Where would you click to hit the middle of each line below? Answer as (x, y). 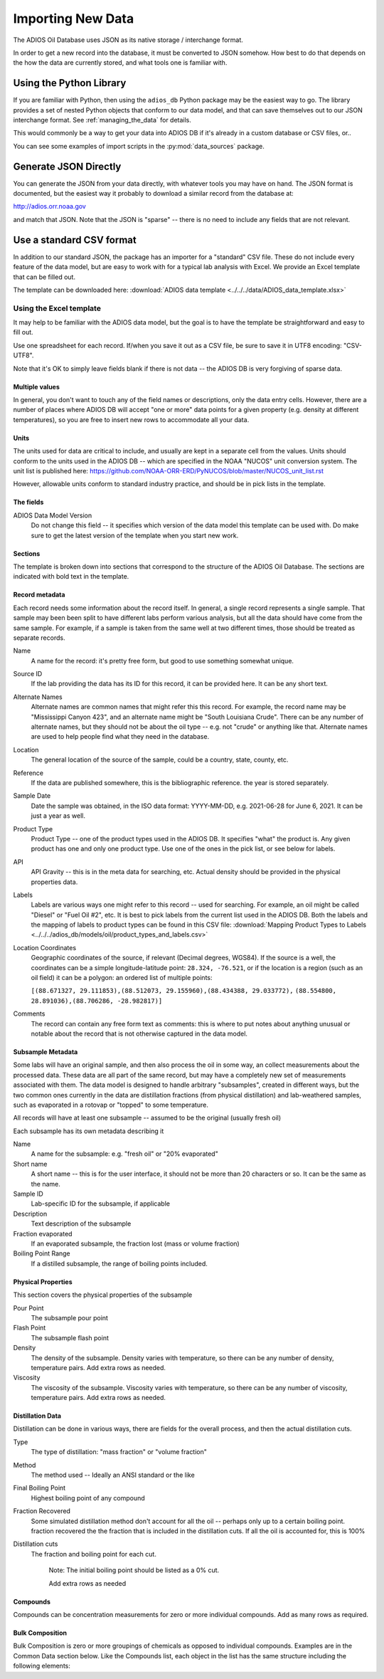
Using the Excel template (57, 308)
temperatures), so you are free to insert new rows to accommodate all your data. (131, 419)
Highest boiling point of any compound (88, 1498)
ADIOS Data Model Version (53, 515)
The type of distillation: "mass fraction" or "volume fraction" (119, 1452)
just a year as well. (58, 816)
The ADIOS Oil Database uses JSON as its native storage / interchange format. (128, 40)
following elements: (42, 1666)
